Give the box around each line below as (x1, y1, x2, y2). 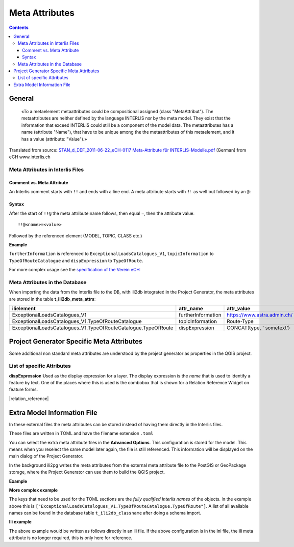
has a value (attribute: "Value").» (21, 136, 87, 142)
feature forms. (9, 386, 38, 393)
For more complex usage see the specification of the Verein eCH (9, 267, 140, 273)
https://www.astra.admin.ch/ (226, 312, 293, 318)
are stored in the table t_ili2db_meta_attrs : (9, 296, 96, 302)
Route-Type (226, 318, 254, 325)
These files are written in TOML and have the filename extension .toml (9, 431, 154, 436)
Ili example (9, 519, 32, 525)
